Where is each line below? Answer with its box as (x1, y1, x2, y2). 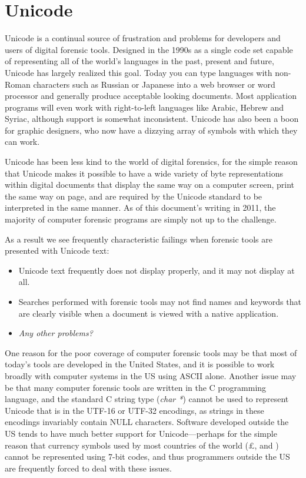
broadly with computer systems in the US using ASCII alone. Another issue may (5, 369, 297, 381)
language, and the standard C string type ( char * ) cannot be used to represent (5, 393, 289, 405)
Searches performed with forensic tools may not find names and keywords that (18, 296, 301, 307)
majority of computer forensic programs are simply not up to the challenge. (5, 213, 277, 225)
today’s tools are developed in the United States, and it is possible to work (5, 358, 275, 370)
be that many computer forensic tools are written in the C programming (5, 381, 267, 393)
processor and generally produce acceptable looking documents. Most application (5, 89, 297, 102)
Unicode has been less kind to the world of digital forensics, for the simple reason (5, 155, 298, 168)
